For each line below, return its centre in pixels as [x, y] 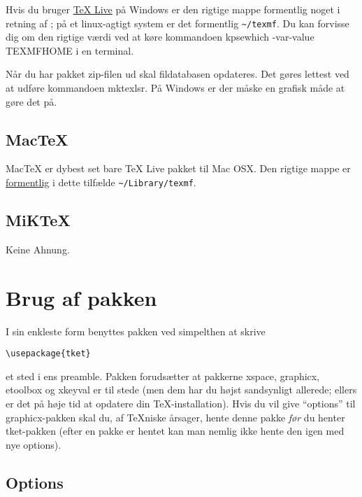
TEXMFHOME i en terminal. [70, 50]
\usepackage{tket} [48, 354]
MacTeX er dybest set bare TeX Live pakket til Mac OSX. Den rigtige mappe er [178, 168]
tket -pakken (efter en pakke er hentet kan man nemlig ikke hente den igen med [175, 431]
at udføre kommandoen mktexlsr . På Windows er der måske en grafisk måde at [175, 88]
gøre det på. [31, 101]
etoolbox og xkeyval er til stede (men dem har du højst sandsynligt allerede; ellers [181, 390]
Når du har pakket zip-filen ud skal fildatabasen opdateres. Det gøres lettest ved [178, 74]
